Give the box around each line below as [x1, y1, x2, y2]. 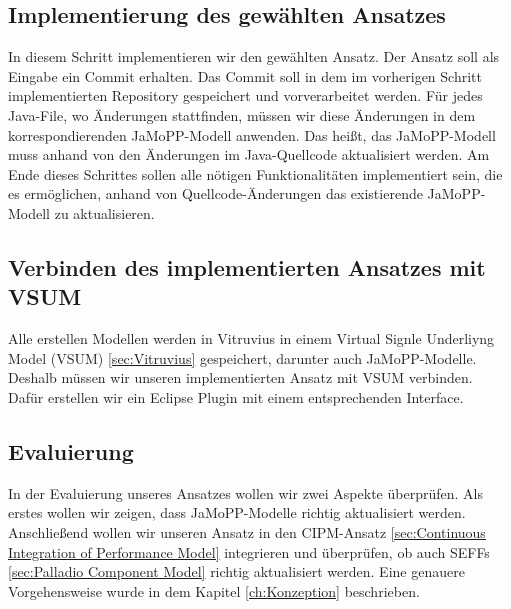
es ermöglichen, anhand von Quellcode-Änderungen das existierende [8, 183, 423, 204]
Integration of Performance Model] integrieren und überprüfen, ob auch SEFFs [8, 541, 490, 562]
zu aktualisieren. [54, 202, 155, 223]
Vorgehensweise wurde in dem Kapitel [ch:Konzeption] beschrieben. [8, 580, 420, 601]
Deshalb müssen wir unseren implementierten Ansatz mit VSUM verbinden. [8, 367, 473, 388]
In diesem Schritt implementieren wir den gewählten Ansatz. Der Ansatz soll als [8, 46, 500, 67]
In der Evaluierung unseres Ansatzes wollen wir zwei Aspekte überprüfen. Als [8, 482, 483, 503]
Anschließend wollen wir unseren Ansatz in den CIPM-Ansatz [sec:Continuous [8, 521, 486, 542]
